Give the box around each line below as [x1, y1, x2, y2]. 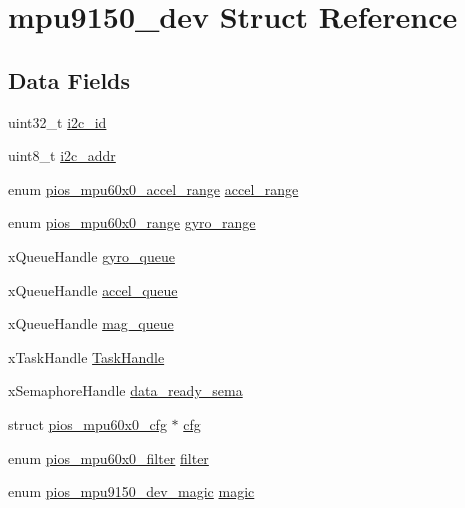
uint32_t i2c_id [8, 111, 107, 132]
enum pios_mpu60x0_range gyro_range [8, 212, 256, 233]
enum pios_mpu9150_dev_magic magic [8, 481, 255, 502]
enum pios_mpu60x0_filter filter [8, 447, 209, 468]
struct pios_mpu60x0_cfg [8, 413, 167, 434]
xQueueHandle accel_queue [8, 279, 178, 300]
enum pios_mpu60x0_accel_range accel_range [8, 178, 299, 199]
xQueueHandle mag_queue [8, 313, 174, 334]
